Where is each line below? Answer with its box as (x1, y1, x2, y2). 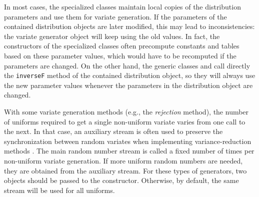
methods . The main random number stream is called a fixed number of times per (4, 145, 254, 156)
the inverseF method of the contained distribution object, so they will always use (4, 70, 255, 80)
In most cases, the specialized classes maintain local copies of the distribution (4, 1, 241, 11)
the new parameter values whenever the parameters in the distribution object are (4, 79, 253, 90)
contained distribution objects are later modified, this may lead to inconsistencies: (4, 21, 255, 31)
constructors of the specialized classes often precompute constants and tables (4, 40, 239, 51)
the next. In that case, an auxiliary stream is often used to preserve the (4, 126, 223, 136)
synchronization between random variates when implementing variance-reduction (4, 135, 251, 146)
